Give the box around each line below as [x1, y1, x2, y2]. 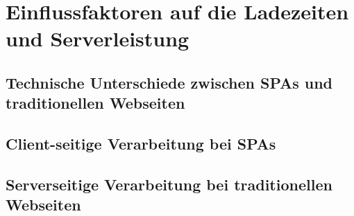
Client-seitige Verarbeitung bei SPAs [6, 133, 276, 154]
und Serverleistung [6, 24, 189, 53]
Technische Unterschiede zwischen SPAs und [6, 71, 333, 93]
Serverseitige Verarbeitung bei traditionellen [6, 173, 332, 195]
